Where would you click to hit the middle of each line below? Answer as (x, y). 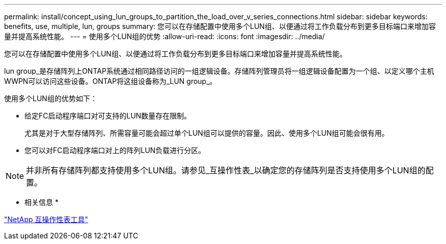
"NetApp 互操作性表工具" (46, 219)
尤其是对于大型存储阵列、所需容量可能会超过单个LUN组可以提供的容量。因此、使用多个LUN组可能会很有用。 (207, 133)
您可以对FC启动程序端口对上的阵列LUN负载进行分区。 (115, 150)
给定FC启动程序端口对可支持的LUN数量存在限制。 (108, 116)
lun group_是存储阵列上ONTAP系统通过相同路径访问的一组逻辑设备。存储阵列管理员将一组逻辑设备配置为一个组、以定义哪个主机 (219, 71)
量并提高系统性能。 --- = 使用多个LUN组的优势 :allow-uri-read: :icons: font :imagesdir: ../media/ (164, 36)
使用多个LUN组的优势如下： (51, 98)
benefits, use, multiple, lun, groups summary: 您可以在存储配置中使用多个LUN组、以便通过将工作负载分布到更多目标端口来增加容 (220, 26)
